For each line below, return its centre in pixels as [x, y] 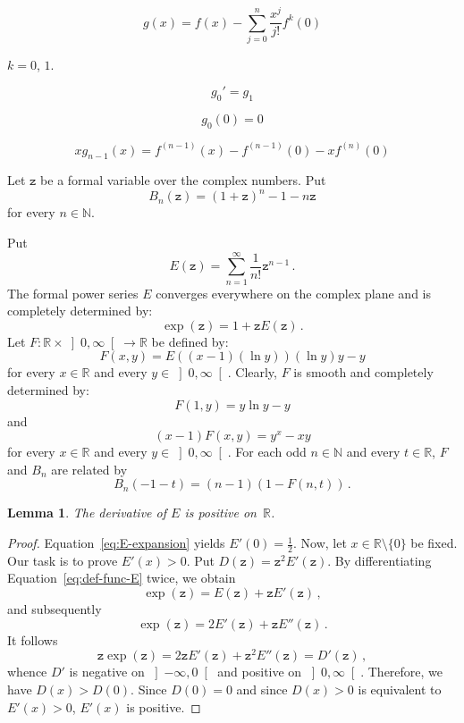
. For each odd [267, 452]
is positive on [220, 513]
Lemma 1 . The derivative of [87, 513]
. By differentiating [380, 560]
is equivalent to [400, 689]
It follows [33, 639]
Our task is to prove [63, 560]
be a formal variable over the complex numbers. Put [183, 180]
